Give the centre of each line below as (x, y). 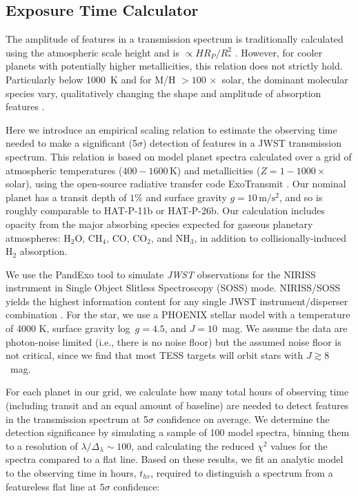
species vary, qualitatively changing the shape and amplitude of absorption (163, 93)
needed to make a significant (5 (72, 143)
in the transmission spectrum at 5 (77, 418)
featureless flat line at (51, 486)
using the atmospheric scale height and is (92, 52)
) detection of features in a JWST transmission (242, 143)
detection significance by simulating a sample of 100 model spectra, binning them (178, 432)
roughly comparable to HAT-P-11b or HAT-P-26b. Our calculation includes (166, 210)
